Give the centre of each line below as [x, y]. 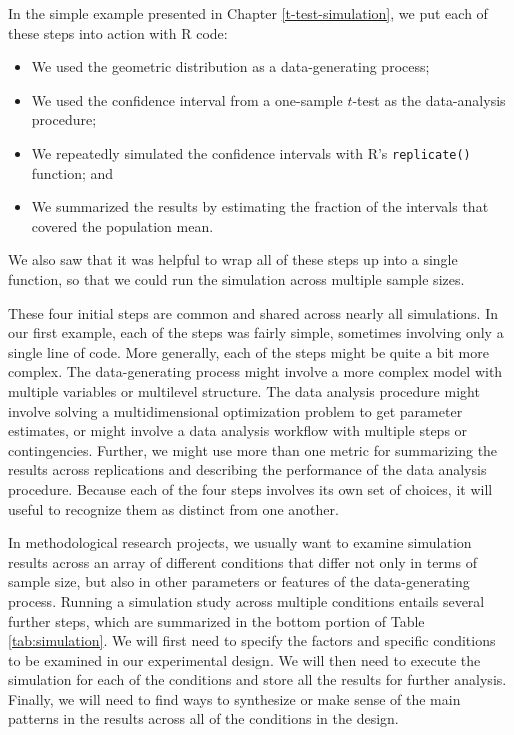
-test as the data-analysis [429, 99]
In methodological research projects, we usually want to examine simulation [240, 542]
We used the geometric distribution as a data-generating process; [230, 66]
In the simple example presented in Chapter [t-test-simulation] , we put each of [248, 13]
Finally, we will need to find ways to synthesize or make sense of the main [234, 698]
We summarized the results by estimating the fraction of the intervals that [260, 206]
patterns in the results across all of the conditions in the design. [203, 718]
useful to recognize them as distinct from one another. [173, 508]
